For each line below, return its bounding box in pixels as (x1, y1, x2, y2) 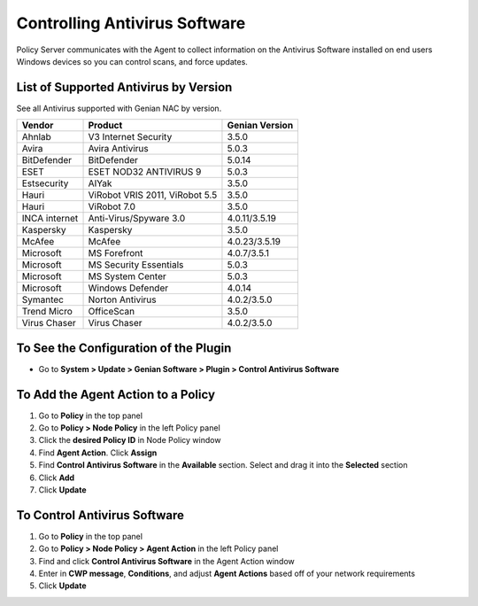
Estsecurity (21, 177, 69, 190)
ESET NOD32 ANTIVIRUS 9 (88, 166, 202, 178)
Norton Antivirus (88, 293, 157, 306)
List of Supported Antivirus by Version (16, 80, 233, 95)
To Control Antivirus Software (16, 508, 185, 523)
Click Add (38, 472, 75, 483)
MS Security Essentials (88, 259, 184, 271)
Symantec (21, 293, 64, 306)
